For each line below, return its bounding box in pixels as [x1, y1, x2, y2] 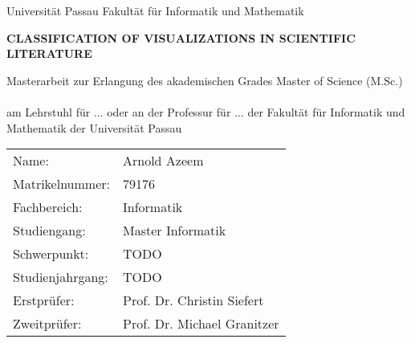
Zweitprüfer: [13, 314, 82, 333]
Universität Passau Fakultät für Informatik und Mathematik [6, 2, 304, 18]
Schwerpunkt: [13, 244, 89, 263]
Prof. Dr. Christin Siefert [123, 291, 264, 310]
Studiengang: [13, 221, 86, 240]
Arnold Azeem [123, 151, 204, 170]
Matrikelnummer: [13, 174, 110, 194]
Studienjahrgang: [13, 267, 108, 287]
